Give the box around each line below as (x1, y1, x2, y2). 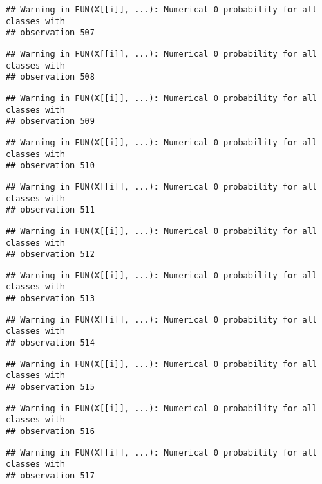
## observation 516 (6, 427, 95, 437)
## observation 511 (6, 205, 95, 215)
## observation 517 (6, 471, 95, 481)
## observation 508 (6, 72, 95, 82)
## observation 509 (6, 116, 95, 127)
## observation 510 (6, 161, 95, 171)
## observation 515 (6, 382, 95, 393)
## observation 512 (6, 249, 95, 260)
